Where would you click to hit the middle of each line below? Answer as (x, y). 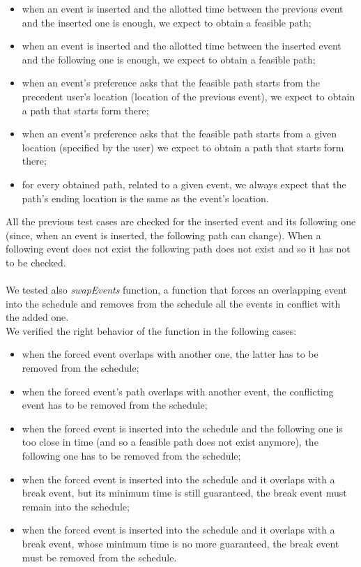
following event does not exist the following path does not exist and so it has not (178, 249)
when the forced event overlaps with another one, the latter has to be (170, 354)
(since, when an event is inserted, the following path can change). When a (163, 235)
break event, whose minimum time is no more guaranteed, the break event (180, 543)
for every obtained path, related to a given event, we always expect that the (184, 184)
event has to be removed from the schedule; (115, 405)
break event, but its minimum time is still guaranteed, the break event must (184, 493)
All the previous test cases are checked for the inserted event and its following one (181, 221)
